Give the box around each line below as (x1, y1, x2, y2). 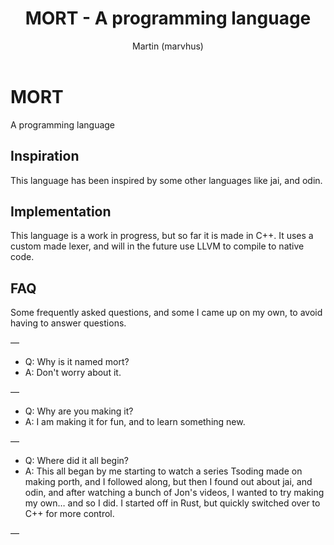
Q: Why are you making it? (24, 405, 134, 417)
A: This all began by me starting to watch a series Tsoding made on (24, 465, 303, 477)
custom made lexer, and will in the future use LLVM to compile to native (10, 240, 305, 252)
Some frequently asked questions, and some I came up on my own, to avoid (10, 307, 323, 319)
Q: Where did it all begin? (24, 455, 129, 467)
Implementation (10, 203, 112, 220)
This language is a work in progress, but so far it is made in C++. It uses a (10, 230, 314, 242)
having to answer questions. (10, 317, 127, 329)
